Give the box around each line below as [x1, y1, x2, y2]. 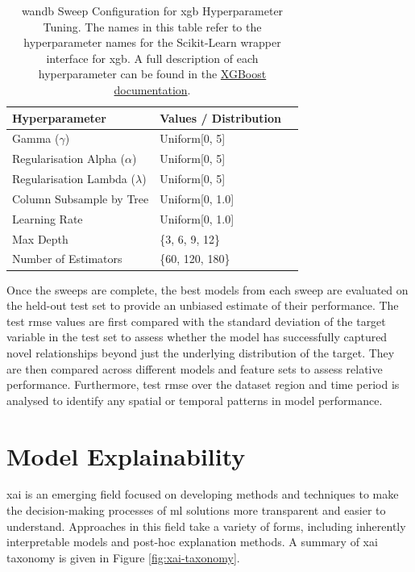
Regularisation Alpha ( [12, 150, 125, 167]
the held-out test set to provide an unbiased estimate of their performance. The [6, 297, 399, 314]
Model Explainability [6, 439, 246, 472]
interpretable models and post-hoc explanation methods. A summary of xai [6, 533, 378, 550]
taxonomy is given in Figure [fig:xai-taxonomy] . [6, 549, 240, 566]
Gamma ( [12, 130, 60, 147]
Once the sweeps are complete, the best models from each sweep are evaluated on [6, 281, 409, 298]
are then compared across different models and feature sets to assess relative [6, 360, 383, 377]
